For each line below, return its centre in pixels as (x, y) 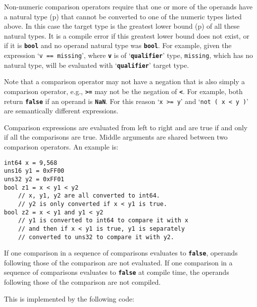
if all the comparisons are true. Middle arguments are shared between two (116, 137)
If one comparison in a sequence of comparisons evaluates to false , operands (121, 253)
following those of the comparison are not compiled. (82, 282)
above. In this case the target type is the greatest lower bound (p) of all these (122, 26)
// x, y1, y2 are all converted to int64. (89, 196)
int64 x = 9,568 (31, 163)
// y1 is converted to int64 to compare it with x (103, 221)
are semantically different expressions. (61, 111)
